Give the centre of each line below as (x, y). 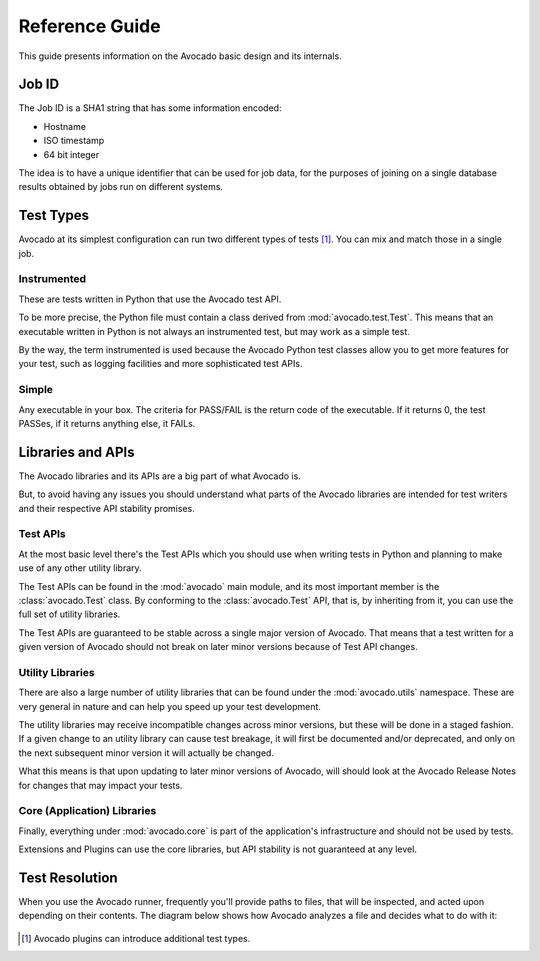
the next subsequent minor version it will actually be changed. (146, 752)
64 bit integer (71, 154)
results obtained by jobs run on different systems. (121, 187)
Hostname (65, 126)
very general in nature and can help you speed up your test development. (170, 706)
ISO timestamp (74, 141)
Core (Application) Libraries (87, 811)
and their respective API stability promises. (106, 508)
